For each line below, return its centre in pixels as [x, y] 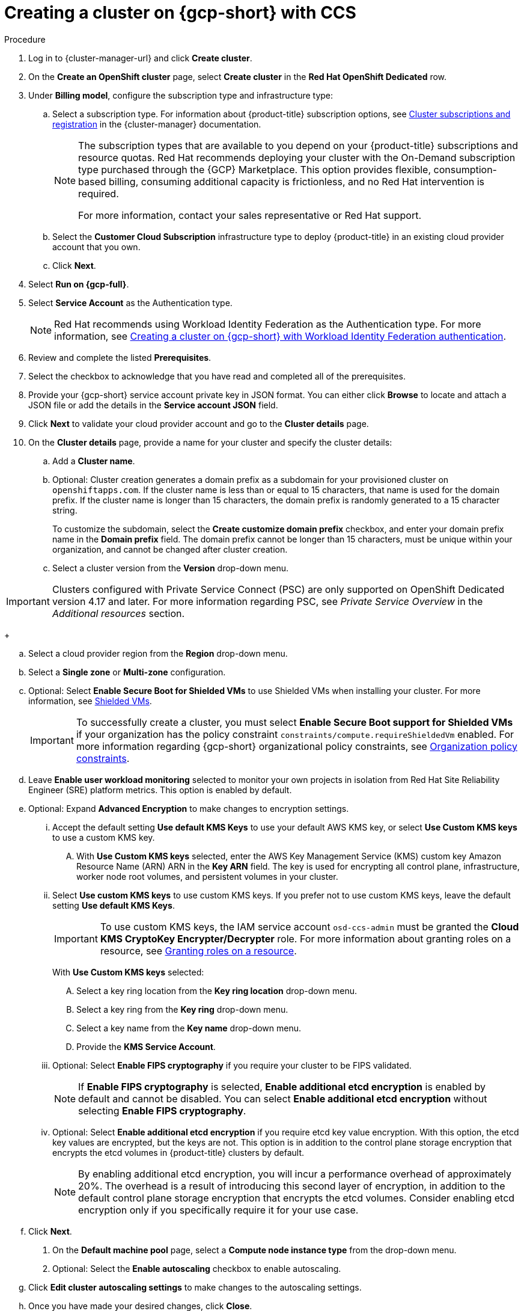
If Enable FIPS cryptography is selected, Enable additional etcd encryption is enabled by [282, 1086]
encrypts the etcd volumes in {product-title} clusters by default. [178, 1152]
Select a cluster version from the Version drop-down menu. [170, 568]
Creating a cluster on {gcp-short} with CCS [180, 13]
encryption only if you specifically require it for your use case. [218, 1210]
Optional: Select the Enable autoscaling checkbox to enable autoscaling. [197, 1268]
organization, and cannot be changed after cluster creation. [170, 549]
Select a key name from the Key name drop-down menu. [189, 1028]
